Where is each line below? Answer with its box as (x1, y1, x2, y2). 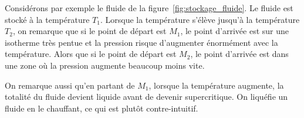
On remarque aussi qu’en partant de (5, 79, 135, 91)
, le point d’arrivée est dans (190, 48, 289, 60)
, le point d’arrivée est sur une (180, 25, 289, 37)
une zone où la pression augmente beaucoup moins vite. (5, 59, 205, 71)
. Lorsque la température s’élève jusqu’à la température (100, 13, 300, 25)
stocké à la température (5, 13, 90, 25)
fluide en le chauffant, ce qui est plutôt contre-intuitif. (5, 102, 198, 114)
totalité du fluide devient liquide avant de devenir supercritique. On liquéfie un (5, 90, 288, 103)
